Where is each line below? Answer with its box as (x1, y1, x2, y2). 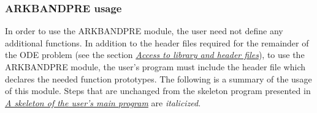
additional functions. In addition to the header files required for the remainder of (5, 36, 309, 49)
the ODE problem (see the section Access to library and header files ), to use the (5, 48, 305, 61)
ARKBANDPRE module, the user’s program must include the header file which (5, 60, 305, 73)
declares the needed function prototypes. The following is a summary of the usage (5, 72, 312, 85)
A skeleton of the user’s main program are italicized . (5, 96, 201, 109)
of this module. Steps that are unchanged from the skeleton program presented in (5, 84, 311, 97)
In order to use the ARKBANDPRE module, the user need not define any (5, 24, 283, 37)
